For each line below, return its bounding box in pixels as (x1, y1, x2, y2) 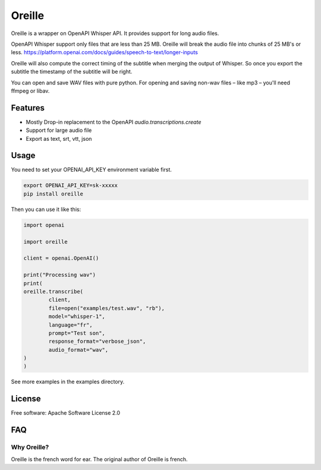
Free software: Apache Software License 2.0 (11, 409, 121, 417)
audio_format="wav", (48, 346, 109, 353)
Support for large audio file (26, 127, 92, 134)
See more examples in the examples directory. (11, 378, 125, 386)
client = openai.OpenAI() (23, 255, 99, 261)
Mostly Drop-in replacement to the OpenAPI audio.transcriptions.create (26, 118, 202, 125)
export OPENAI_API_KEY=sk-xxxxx (23, 182, 118, 189)
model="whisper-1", (48, 313, 105, 320)
